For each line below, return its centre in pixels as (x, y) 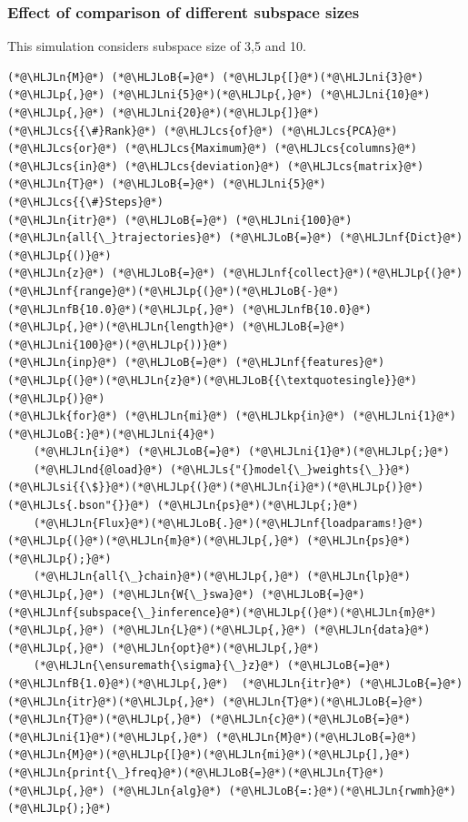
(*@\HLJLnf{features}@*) (310, 363)
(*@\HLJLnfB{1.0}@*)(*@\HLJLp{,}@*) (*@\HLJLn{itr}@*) (180, 684)
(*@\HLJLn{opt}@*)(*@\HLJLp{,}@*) (215, 648)
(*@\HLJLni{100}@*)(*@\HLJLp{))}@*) (118, 345)
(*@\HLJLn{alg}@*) (167, 791)
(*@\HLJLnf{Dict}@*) (401, 238)
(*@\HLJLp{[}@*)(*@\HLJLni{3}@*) (323, 77)
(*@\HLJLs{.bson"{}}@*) (79, 506)
